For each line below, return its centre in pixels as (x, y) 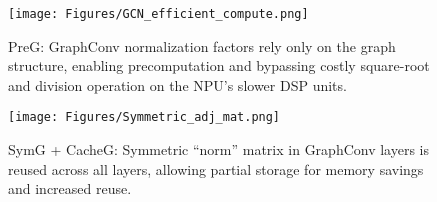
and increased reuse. (70, 188)
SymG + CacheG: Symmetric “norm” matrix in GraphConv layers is (219, 149)
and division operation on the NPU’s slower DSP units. (177, 84)
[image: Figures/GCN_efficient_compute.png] (158, 14)
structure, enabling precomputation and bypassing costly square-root (219, 65)
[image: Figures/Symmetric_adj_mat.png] (144, 117)
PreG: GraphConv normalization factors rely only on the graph (202, 45)
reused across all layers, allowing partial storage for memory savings (216, 168)
